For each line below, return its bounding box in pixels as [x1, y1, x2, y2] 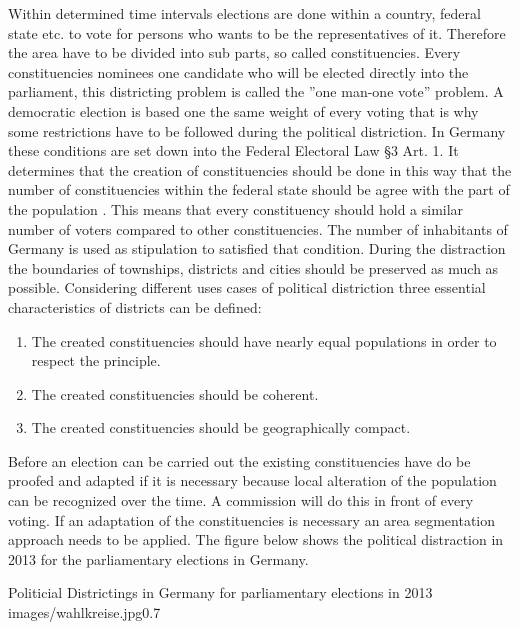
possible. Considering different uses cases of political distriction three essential [8, 277, 486, 298]
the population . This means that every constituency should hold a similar [8, 198, 464, 219]
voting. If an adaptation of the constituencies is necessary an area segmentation [8, 509, 496, 530]
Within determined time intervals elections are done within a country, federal [8, 3, 481, 23]
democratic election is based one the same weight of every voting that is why [8, 100, 479, 121]
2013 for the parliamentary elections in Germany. [8, 548, 309, 569]
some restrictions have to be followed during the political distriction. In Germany [8, 120, 506, 141]
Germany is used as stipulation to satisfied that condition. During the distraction [8, 238, 506, 259]
